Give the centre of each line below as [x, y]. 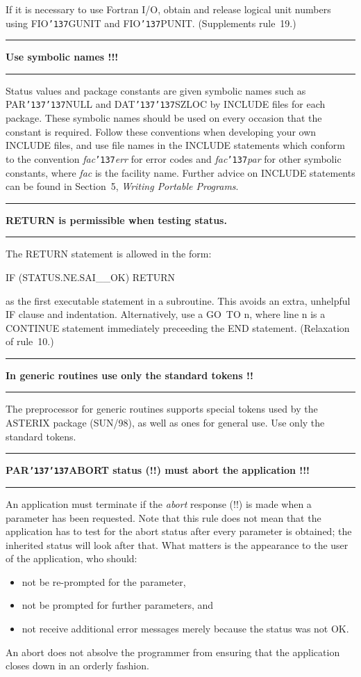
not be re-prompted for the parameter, [104, 581]
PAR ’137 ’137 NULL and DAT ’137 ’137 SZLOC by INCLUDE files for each [166, 104]
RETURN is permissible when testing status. [116, 220]
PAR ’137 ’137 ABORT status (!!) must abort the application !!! [158, 470]
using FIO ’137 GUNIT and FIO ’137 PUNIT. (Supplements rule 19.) [151, 23]
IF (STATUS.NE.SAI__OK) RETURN [91, 277]
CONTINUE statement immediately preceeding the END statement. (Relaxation [178, 327]
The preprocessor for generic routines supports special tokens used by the [162, 409]
